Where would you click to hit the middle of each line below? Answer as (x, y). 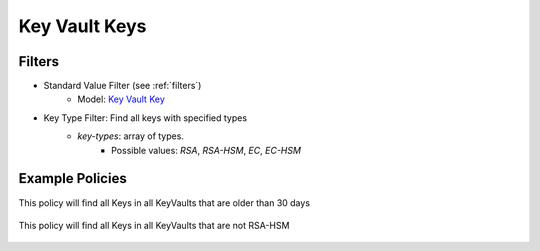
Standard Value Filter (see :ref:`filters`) (122, 86)
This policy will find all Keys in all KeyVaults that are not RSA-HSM (154, 225)
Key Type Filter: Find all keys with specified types (145, 117)
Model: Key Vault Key (121, 99)
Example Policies (72, 178)
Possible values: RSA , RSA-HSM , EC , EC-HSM (206, 150)
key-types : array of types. (131, 136)
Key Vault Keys (82, 26)
